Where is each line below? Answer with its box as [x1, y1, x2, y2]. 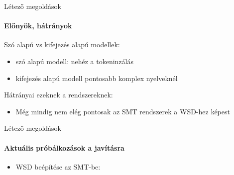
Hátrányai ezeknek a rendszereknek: [4, 89, 113, 100]
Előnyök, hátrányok [4, 20, 72, 31]
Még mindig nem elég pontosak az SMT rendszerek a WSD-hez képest [15, 106, 230, 116]
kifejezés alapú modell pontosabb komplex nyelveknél [15, 73, 178, 83]
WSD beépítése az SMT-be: [15, 161, 101, 172]
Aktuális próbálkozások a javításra [4, 142, 124, 153]
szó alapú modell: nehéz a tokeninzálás [15, 56, 133, 66]
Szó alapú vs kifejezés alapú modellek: [4, 39, 120, 50]
